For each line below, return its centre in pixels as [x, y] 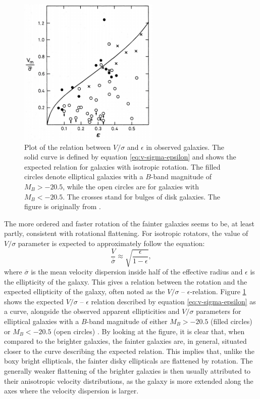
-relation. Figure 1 [218, 291]
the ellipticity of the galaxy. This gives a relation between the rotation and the [126, 281]
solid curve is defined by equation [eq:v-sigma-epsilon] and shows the [130, 157]
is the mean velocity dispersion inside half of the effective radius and [137, 271]
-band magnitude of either [127, 321]
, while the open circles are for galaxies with [131, 187]
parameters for [219, 311]
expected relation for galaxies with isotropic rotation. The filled [122, 166]
